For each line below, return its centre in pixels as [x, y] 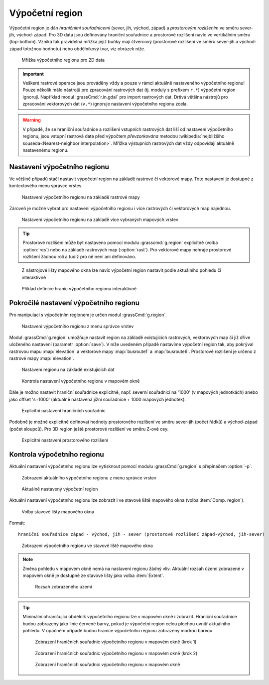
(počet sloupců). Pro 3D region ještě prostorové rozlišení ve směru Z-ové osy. [89, 429]
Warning [32, 120]
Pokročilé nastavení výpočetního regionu [74, 303]
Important [33, 74]
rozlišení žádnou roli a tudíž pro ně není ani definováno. [79, 257]
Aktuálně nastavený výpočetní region [60, 489]
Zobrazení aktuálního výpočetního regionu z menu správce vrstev [89, 477]
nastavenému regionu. [46, 150]
